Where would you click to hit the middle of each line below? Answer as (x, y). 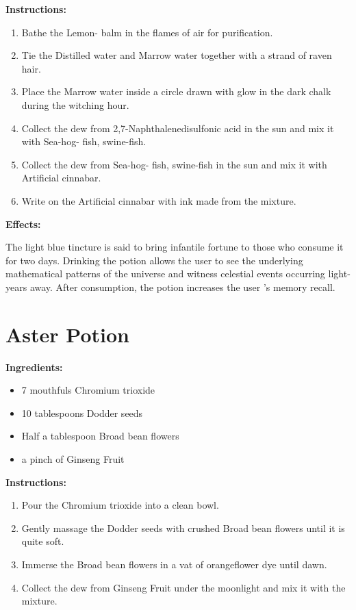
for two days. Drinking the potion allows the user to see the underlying (154, 260)
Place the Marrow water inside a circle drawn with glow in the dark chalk (176, 91)
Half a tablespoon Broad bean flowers (100, 436)
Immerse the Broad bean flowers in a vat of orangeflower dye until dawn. (174, 564)
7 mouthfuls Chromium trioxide (88, 390)
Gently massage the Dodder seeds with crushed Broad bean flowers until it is (183, 528)
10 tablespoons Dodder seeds (82, 412)
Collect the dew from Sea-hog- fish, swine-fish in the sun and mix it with (174, 164)
